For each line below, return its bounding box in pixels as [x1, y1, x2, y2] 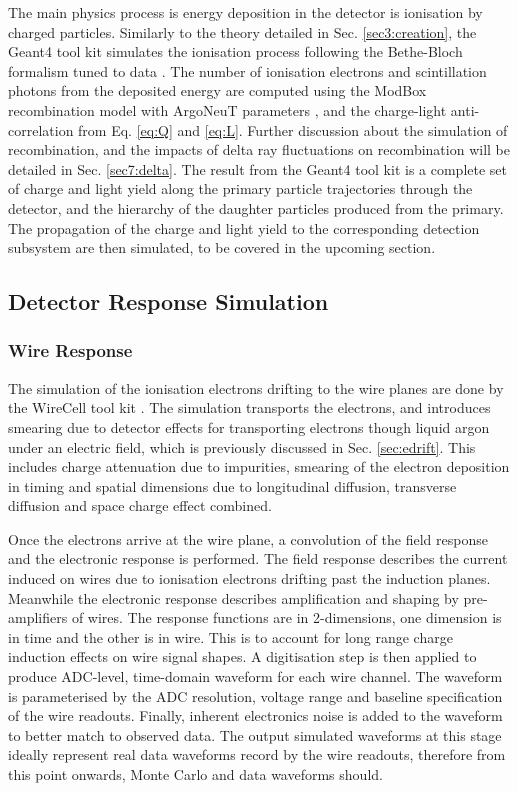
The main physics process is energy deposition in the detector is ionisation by [8, 2, 483, 22]
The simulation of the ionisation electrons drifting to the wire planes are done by [8, 377, 504, 398]
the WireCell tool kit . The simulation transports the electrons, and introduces [8, 397, 491, 418]
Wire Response [8, 338, 133, 363]
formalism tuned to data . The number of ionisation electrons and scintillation [8, 60, 487, 81]
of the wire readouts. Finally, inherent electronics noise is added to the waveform [8, 705, 503, 726]
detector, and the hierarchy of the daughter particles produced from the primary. [8, 197, 504, 218]
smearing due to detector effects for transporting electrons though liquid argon [8, 416, 490, 437]
